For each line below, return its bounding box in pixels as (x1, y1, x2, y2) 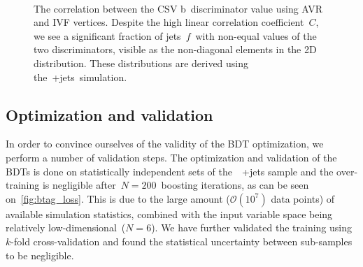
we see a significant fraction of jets (34, 28, 181, 43)
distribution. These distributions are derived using (34, 55, 249, 70)
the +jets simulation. (34, 69, 127, 84)
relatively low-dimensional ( (6, 220, 126, 235)
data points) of (271, 191, 335, 205)
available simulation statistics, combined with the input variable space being (6, 206, 333, 221)
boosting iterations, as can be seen (161, 178, 309, 192)
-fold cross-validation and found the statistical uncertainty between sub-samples (10, 233, 353, 248)
